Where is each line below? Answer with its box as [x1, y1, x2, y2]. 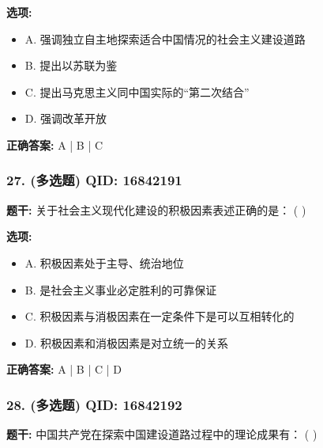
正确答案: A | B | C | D [6, 361, 122, 378]
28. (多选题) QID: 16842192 [6, 394, 182, 414]
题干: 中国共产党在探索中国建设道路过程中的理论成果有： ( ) [6, 426, 317, 442]
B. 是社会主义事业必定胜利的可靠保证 [24, 281, 217, 298]
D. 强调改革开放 [24, 110, 107, 127]
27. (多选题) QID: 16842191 [6, 170, 182, 190]
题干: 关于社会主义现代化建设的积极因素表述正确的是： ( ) [6, 201, 306, 218]
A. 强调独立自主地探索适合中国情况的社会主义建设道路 [24, 30, 306, 47]
